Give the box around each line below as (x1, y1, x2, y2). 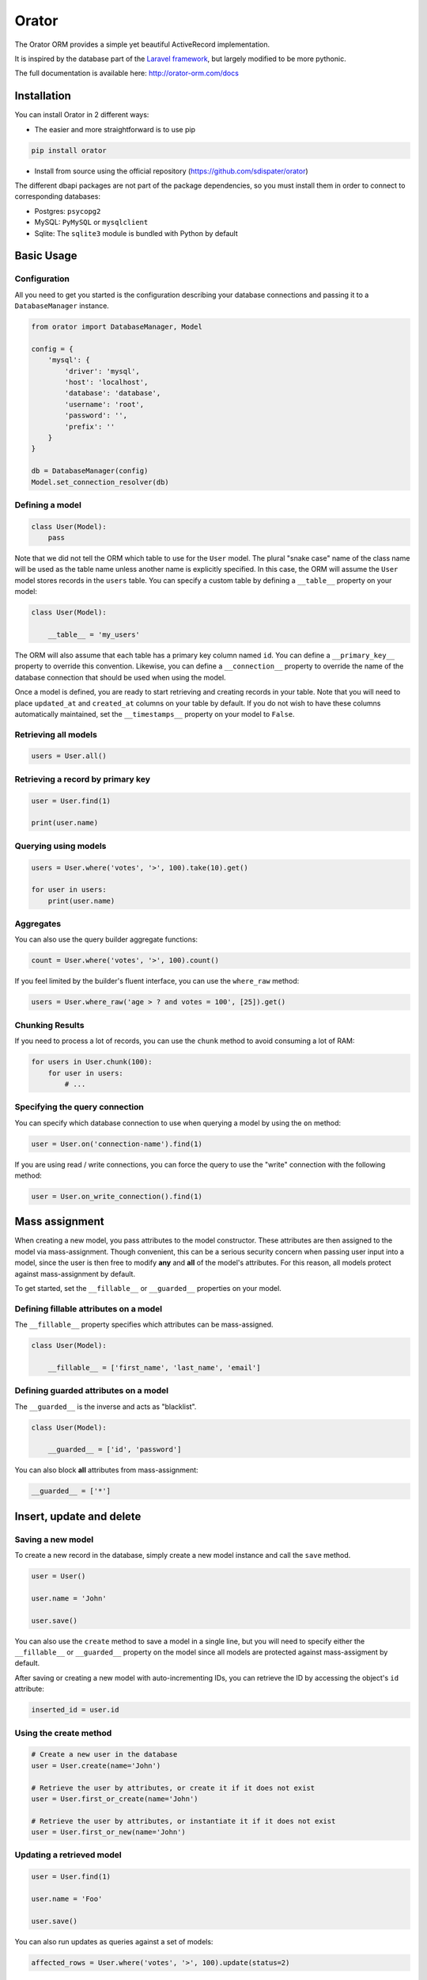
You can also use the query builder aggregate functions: (14, 935, 198, 944)
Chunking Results (14, 1019, 85, 1030)
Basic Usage (14, 249, 77, 263)
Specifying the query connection (14, 1102, 144, 1113)
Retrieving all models (14, 729, 98, 740)
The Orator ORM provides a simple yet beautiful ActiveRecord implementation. (14, 40, 270, 49)
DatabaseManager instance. (14, 301, 110, 310)
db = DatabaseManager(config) (31, 466, 149, 475)
